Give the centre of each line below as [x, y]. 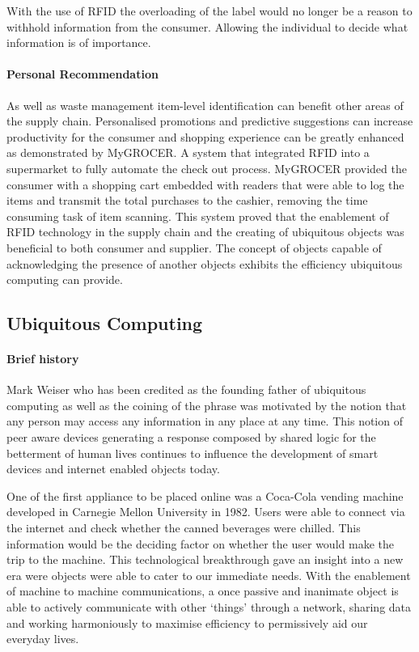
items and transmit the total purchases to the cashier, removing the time [187, 200]
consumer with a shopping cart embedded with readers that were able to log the [205, 184]
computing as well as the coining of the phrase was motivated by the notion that [207, 405]
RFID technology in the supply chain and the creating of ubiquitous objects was [205, 232]
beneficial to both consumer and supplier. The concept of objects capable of [194, 247]
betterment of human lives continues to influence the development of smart [193, 453]
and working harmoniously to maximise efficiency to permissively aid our [187, 622]
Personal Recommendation [83, 74]
